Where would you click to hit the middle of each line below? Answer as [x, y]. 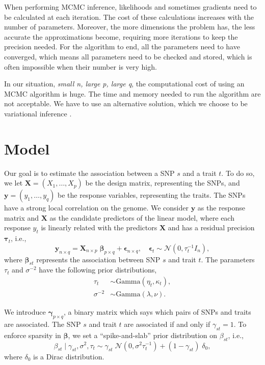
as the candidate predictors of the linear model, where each [142, 217]
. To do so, [238, 173]
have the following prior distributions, [98, 270]
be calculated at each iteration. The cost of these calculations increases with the [129, 17]
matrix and [22, 217]
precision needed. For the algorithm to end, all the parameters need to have [122, 47]
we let [14, 183]
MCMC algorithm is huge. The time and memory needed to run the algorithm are [132, 93]
